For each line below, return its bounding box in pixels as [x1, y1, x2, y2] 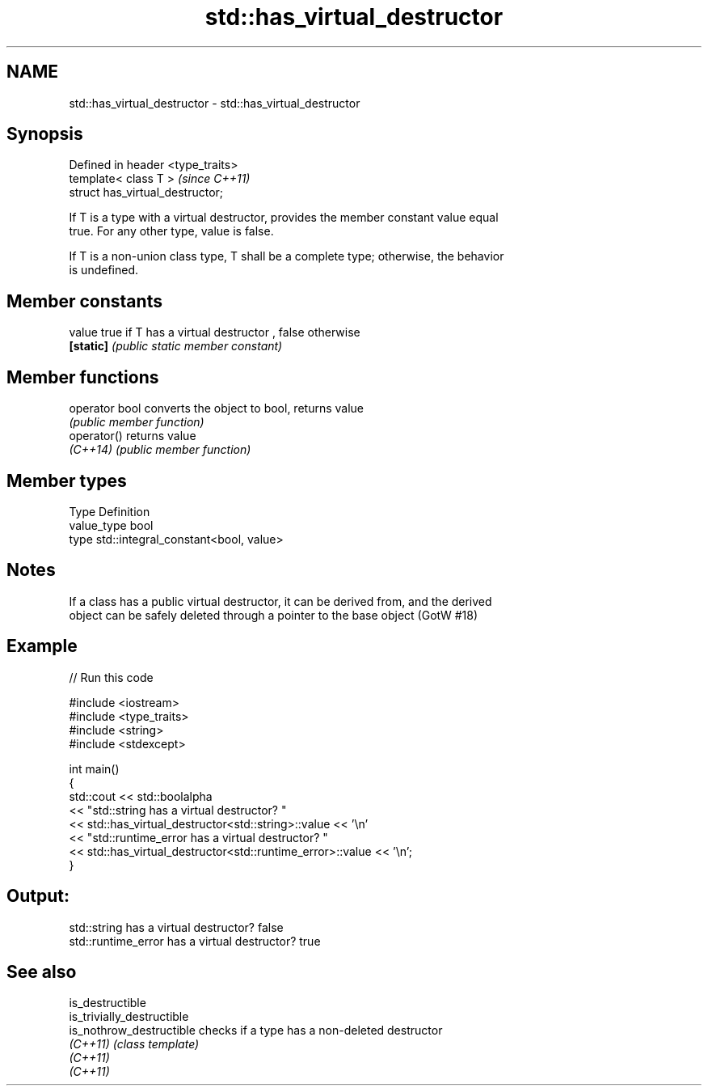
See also [6, 961, 77, 982]
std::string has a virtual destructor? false [69, 920, 284, 934]
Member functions [6, 366, 159, 387]
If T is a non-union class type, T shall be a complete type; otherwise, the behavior [69, 249, 504, 264]
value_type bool [69, 518, 154, 532]
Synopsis [6, 124, 83, 145]
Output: [6, 886, 70, 907]
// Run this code [69, 670, 154, 684]
